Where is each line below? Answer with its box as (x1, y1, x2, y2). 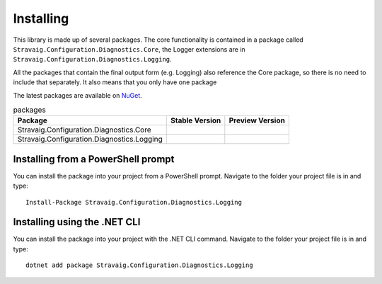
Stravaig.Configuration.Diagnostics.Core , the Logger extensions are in (13, 45, 245, 53)
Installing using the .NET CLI (13, 216, 141, 228)
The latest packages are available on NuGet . (13, 91, 143, 99)
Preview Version (228, 115, 286, 125)
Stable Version (170, 115, 221, 125)
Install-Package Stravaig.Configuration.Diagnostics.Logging (25, 198, 242, 206)
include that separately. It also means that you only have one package (13, 78, 217, 86)
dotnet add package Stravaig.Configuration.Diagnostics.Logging (25, 261, 254, 269)
